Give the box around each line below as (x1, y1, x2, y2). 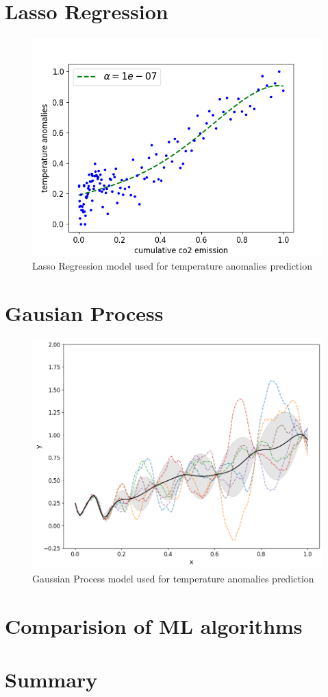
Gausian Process (5, 298, 164, 327)
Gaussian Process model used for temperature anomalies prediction (32, 571, 314, 585)
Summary (5, 665, 98, 694)
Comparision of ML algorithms (5, 611, 303, 639)
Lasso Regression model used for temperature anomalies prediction (32, 258, 312, 272)
